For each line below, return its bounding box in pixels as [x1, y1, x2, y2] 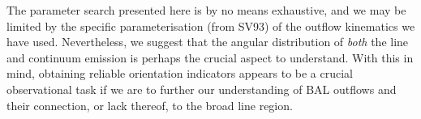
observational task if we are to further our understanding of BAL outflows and [6, 80, 397, 97]
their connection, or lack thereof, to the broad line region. [6, 96, 293, 113]
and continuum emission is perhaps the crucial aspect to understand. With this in [6, 49, 414, 66]
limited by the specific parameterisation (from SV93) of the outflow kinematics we [6, 17, 415, 34]
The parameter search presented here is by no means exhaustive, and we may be [6, 2, 406, 18]
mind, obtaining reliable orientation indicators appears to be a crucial [6, 65, 354, 82]
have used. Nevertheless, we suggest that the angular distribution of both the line [6, 33, 409, 50]
